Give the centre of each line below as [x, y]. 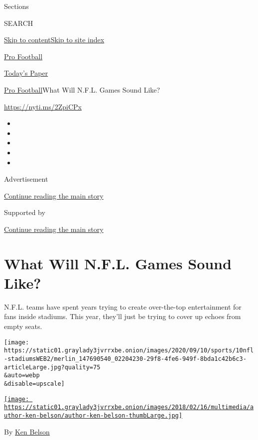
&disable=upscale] [34, 384]
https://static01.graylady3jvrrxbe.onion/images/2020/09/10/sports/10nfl [129, 351]
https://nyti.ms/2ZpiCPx [43, 106]
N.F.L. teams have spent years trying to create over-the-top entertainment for [123, 306]
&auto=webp [22, 376]
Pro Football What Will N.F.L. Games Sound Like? [82, 89]
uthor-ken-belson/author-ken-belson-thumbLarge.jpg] [93, 415]
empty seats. [23, 326]
